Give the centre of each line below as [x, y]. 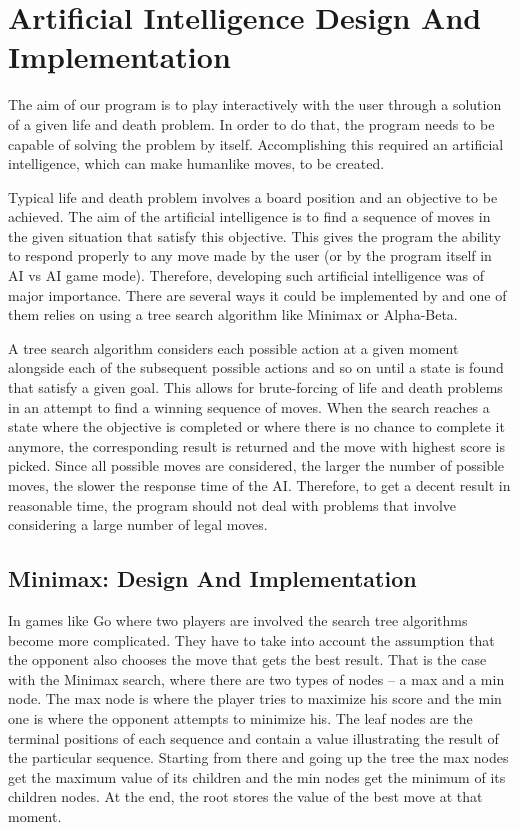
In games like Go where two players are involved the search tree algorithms [238, 619]
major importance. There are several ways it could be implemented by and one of [257, 294]
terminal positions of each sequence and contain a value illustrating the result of [253, 737]
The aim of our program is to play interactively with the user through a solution [255, 104]
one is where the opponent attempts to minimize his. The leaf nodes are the [240, 717]
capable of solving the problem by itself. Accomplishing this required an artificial [256, 143]
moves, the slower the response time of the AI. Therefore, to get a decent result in [259, 485]
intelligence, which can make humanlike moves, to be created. [196, 163]
